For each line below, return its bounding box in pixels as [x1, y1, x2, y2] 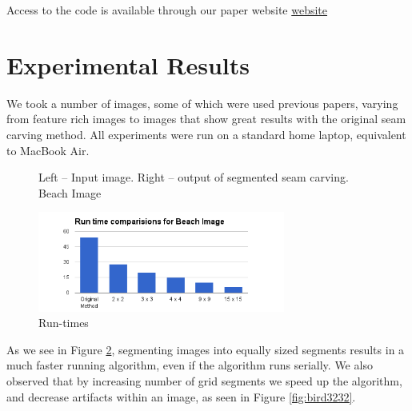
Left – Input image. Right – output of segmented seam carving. [38, 169, 349, 186]
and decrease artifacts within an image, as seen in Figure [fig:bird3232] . [6, 388, 356, 405]
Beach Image [38, 184, 102, 201]
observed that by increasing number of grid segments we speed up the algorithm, [6, 373, 402, 389]
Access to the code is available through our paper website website [6, 2, 328, 18]
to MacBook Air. [6, 142, 90, 158]
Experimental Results [6, 48, 250, 81]
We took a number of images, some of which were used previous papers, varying [6, 94, 398, 111]
